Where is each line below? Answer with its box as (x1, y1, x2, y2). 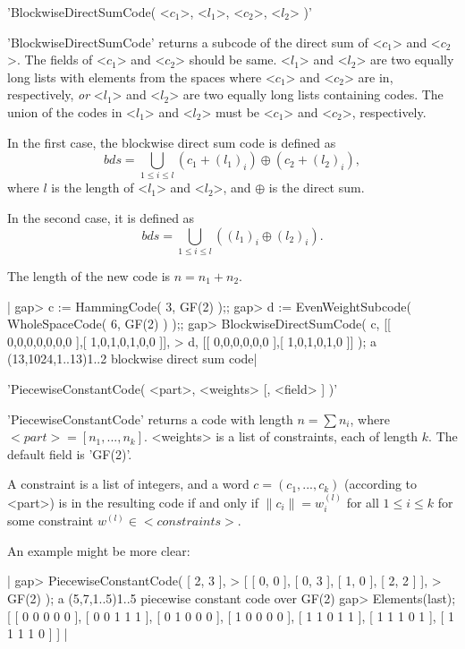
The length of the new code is (7, 267, 171, 285)
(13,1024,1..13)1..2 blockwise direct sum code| (7, 349, 258, 368)
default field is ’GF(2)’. (7, 444, 132, 463)
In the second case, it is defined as (7, 209, 195, 227)
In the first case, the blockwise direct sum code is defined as (7, 132, 336, 151)
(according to (344, 474, 418, 493)
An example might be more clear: (7, 541, 190, 559)
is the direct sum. (268, 178, 365, 197)
